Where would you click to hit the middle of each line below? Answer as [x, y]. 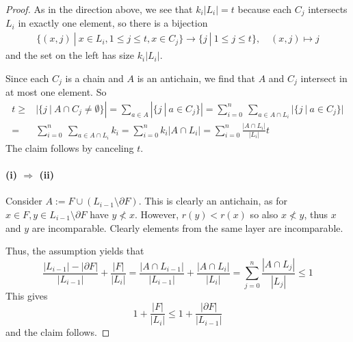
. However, [157, 214]
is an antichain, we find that [196, 78]
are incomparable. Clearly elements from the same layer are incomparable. [187, 227]
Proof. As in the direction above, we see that [99, 9]
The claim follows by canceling [70, 147]
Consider [24, 201]
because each [265, 9]
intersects [328, 9]
